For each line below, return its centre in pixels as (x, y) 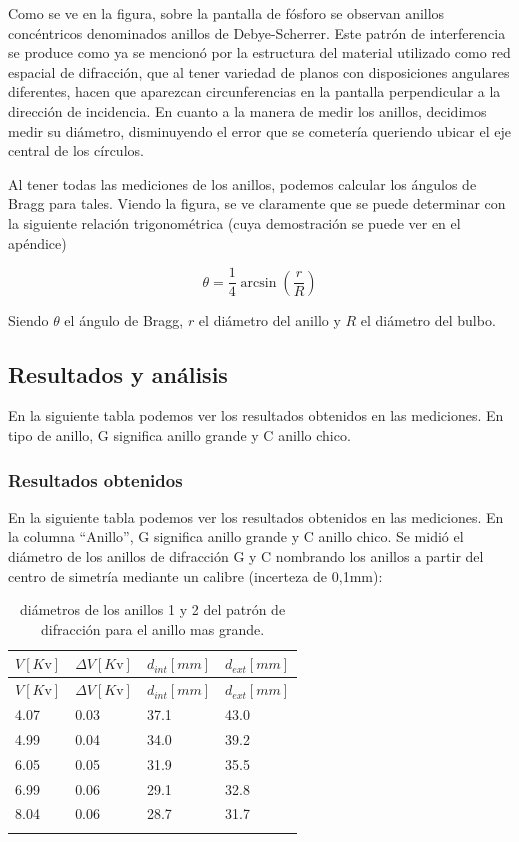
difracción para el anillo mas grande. (153, 628)
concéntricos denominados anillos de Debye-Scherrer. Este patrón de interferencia (257, 32)
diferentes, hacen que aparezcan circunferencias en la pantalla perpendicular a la (254, 91)
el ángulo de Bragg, (124, 319)
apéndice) (37, 242)
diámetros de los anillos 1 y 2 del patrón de (152, 609)
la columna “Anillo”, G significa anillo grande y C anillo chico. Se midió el (236, 536)
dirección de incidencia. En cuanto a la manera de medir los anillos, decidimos (247, 110)
